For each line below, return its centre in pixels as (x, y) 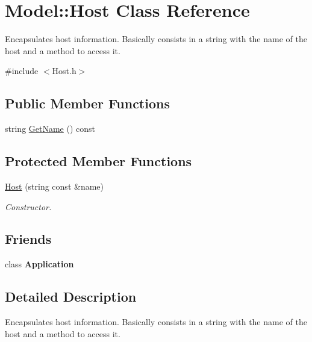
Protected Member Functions (98, 161)
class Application (39, 264)
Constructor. (28, 206)
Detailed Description (71, 297)
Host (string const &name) (54, 186)
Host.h (64, 71)
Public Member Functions (87, 103)
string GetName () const (50, 129)
